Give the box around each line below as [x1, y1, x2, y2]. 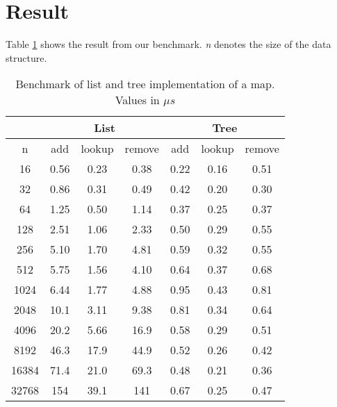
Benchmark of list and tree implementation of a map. [15, 76, 275, 92]
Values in [115, 92, 160, 108]
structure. [6, 50, 47, 65]
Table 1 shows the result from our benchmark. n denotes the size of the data [6, 37, 331, 51]
